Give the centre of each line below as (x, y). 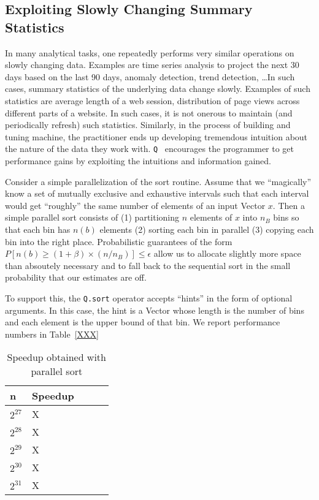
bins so (286, 217)
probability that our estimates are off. (76, 277)
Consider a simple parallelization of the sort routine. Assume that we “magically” (158, 181)
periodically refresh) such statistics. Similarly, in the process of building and (148, 125)
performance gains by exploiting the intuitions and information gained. (138, 161)
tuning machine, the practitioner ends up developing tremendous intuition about (156, 136)
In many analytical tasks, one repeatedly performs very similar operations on (150, 52)
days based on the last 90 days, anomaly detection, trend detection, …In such (150, 76)
